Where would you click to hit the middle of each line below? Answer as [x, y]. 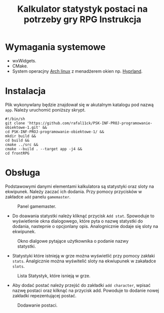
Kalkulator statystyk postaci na [82, 9]
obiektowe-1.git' [23, 127]
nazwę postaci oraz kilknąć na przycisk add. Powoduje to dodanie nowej [86, 290]
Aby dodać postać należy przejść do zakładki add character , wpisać [81, 285]
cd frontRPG [17, 153]
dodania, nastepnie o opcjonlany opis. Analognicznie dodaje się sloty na [85, 226]
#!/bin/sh [15, 119]
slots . [18, 266]
